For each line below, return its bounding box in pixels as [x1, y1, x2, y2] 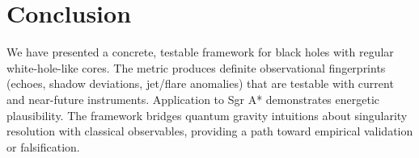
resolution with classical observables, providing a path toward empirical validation [6, 123, 413, 139]
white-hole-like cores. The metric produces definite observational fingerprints [6, 59, 386, 76]
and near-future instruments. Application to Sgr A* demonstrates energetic [6, 90, 380, 107]
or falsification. [6, 138, 80, 155]
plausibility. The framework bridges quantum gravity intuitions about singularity [6, 106, 408, 123]
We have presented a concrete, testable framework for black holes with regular [6, 44, 394, 60]
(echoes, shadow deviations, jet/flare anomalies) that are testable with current [6, 75, 394, 92]
